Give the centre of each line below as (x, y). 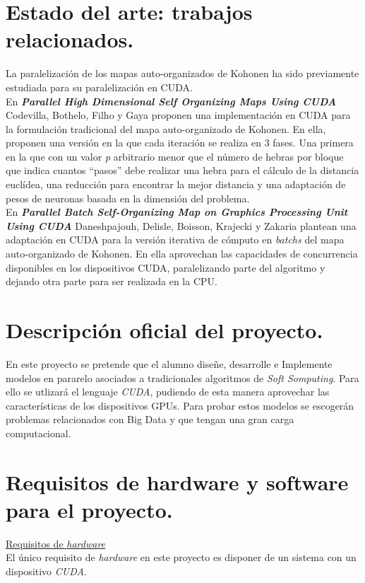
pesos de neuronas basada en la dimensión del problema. (128, 198)
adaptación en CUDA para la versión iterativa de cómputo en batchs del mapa (175, 239)
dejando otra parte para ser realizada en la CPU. (112, 281)
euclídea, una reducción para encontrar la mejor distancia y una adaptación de (176, 184)
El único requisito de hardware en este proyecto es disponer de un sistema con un (181, 557)
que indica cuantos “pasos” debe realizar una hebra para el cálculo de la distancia (182, 170)
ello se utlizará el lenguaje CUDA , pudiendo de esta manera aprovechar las (168, 392)
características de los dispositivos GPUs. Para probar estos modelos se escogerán (180, 405)
